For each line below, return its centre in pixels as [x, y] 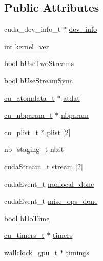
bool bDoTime [27, 218]
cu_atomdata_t [29, 97]
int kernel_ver [27, 46]
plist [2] [59, 132]
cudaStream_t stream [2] [44, 166]
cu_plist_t [21, 132]
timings [77, 252]
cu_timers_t [24, 235]
